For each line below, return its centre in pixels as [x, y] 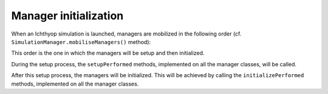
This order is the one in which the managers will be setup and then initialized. [108, 53]
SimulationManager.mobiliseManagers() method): [81, 42]
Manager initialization [67, 16]
